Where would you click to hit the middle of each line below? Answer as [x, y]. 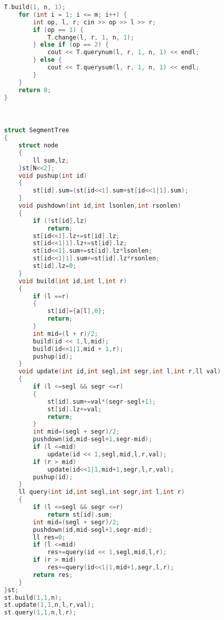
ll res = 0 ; [49, 537]
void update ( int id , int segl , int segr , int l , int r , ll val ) [120, 372]
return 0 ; [35, 90]
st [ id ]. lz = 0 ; [55, 266]
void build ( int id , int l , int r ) [73, 281]
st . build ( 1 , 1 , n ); [33, 597]
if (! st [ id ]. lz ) [60, 221]
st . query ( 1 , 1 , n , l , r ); [40, 613]
